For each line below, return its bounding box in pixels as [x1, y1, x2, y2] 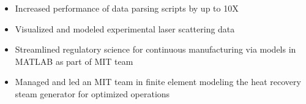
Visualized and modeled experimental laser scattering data [15, 22, 235, 35]
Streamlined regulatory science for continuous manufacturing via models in [15, 43, 296, 56]
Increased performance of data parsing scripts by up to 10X [15, 2, 239, 14]
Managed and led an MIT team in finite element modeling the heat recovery [15, 75, 301, 88]
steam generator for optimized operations [15, 87, 170, 100]
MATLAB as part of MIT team [15, 54, 133, 67]
